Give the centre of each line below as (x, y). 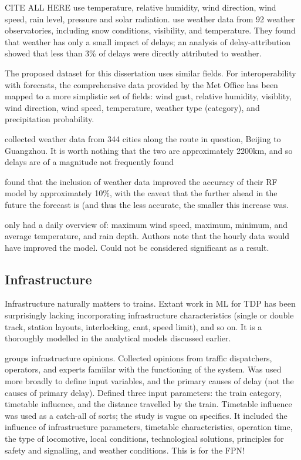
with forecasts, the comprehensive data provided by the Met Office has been (141, 84)
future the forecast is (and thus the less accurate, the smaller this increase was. (147, 204)
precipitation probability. (50, 119)
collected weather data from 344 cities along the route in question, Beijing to (143, 138)
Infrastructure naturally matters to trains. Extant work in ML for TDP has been (150, 303)
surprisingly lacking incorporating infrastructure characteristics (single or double (149, 315)
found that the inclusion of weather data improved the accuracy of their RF (141, 181)
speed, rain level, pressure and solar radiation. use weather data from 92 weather (150, 19)
